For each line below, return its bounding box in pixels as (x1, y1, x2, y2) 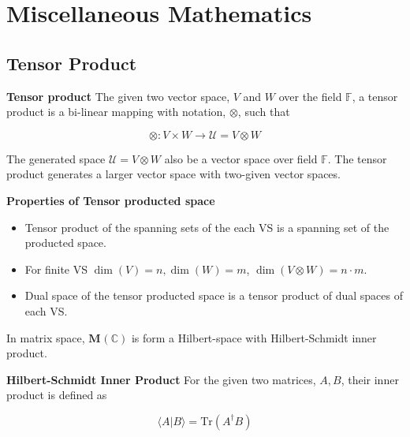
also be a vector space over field (164, 150, 318, 166)
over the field (278, 88, 342, 104)
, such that (237, 103, 290, 120)
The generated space (6, 150, 106, 166)
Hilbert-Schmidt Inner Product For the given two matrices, (6, 371, 316, 387)
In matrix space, (6, 329, 85, 345)
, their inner (341, 371, 399, 387)
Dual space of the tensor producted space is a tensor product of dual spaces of (24, 287, 404, 304)
